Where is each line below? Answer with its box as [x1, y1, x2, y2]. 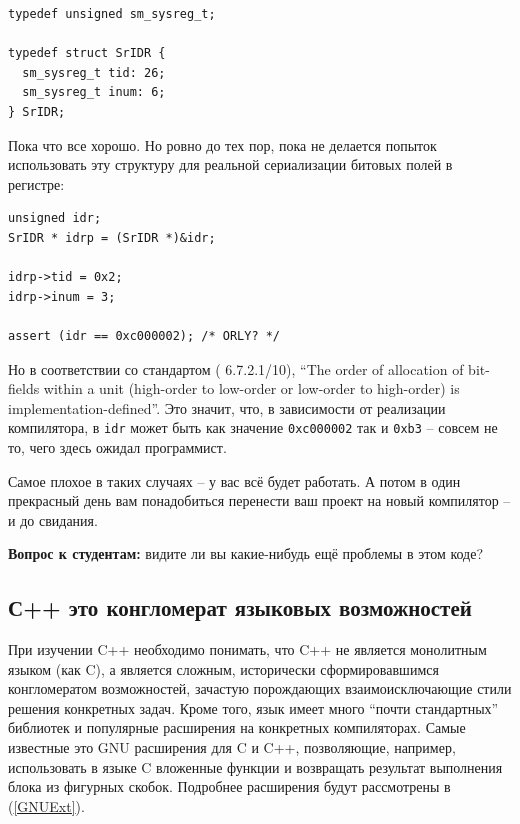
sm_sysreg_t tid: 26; [22, 65, 166, 80]
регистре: [8, 173, 65, 194]
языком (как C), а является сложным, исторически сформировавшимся [8, 658, 439, 679]
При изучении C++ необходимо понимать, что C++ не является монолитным [8, 639, 487, 660]
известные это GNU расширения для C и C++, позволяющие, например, [8, 737, 456, 758]
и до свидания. [8, 509, 98, 530]
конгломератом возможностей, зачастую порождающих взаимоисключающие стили [8, 678, 512, 699]
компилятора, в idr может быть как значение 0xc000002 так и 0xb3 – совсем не [8, 417, 498, 438]
